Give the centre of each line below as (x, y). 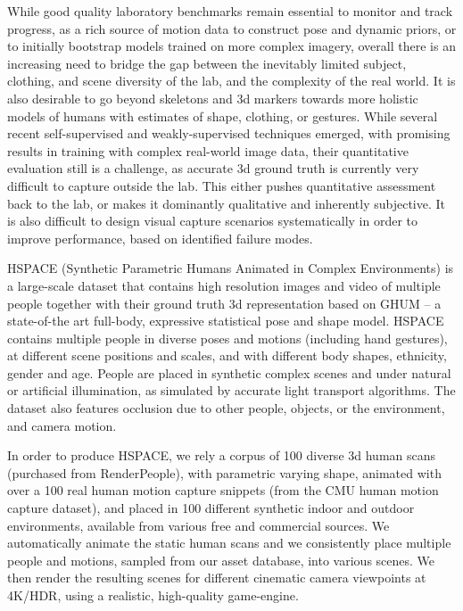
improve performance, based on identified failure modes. (160, 238)
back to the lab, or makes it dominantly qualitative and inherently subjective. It (227, 203)
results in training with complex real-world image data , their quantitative (208, 150)
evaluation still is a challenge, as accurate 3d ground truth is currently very (213, 168)
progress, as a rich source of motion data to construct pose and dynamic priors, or (232, 28)
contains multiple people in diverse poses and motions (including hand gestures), (227, 338)
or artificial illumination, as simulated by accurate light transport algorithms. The (231, 390)
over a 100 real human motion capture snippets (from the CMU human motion (223, 490)
